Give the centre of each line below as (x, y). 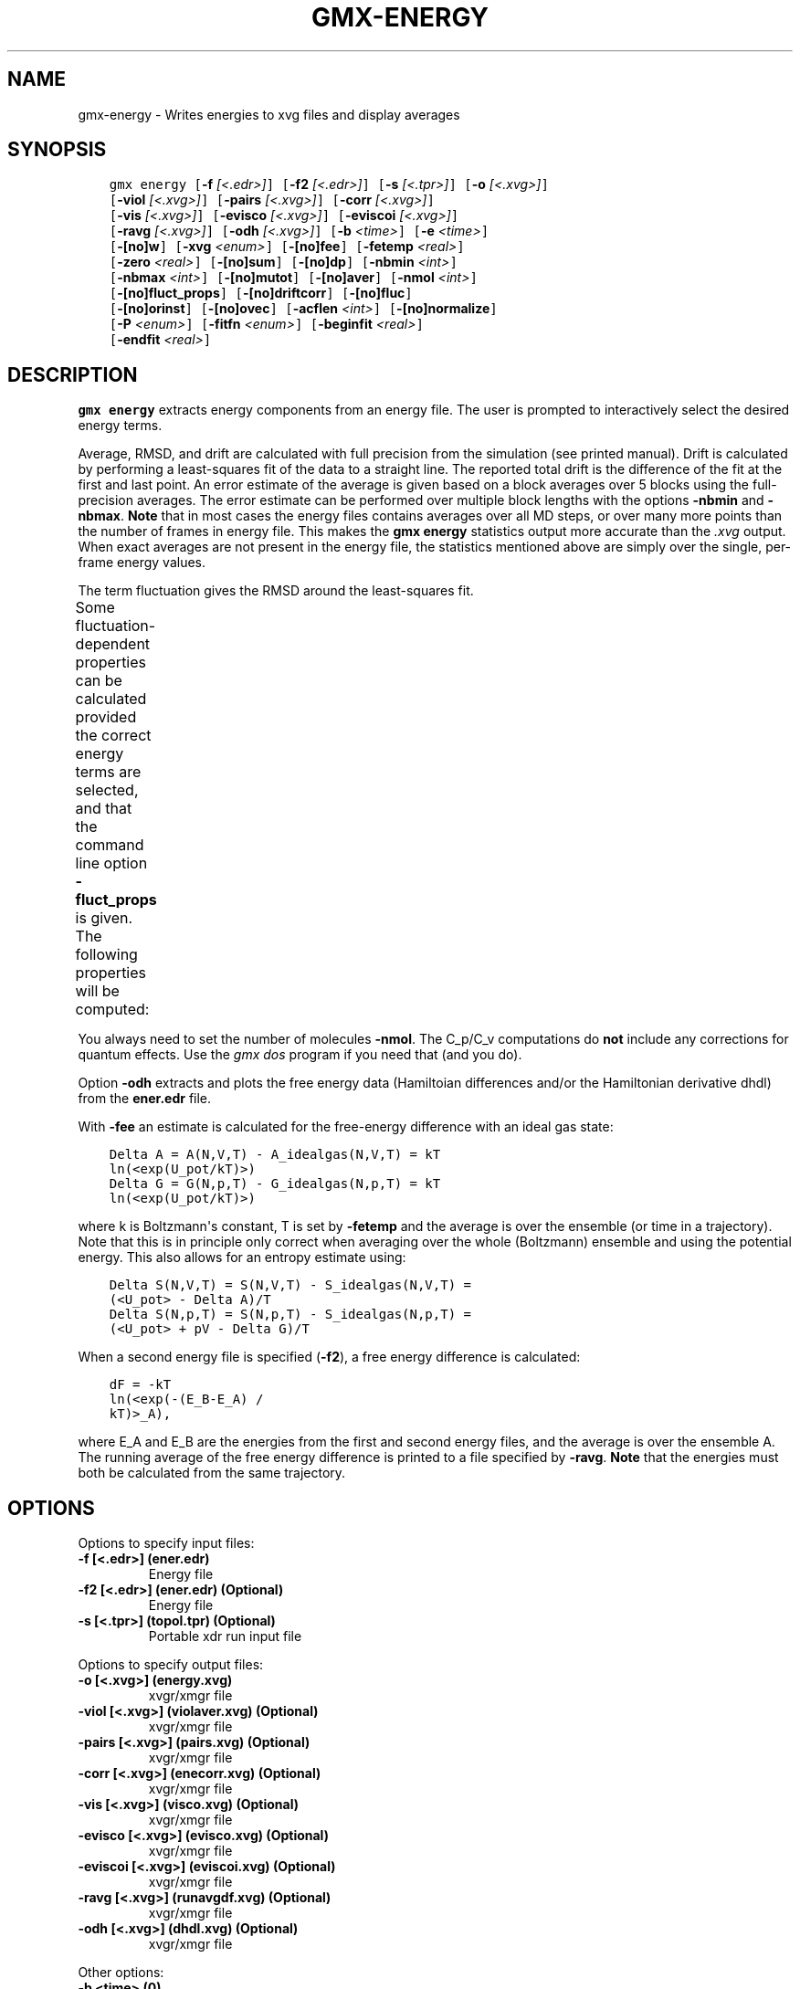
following (106, 955)
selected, (107, 790)
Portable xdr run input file (225, 1636)
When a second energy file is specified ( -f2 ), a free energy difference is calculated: (329, 1357)
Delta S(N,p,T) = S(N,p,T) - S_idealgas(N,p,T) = (290, 1315)
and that (104, 809)
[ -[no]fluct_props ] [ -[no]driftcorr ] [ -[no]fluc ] (261, 293)
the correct (113, 736)
